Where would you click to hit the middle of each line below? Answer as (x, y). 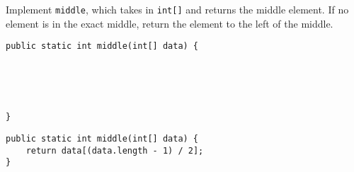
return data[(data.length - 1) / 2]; (115, 150)
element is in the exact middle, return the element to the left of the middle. (170, 23)
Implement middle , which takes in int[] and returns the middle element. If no (177, 9)
